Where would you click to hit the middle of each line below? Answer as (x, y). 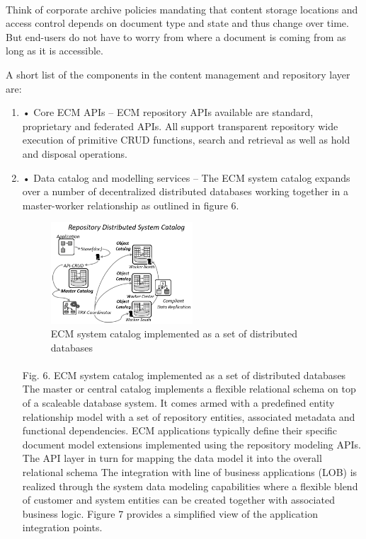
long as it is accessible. (55, 51)
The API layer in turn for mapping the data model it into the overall (172, 458)
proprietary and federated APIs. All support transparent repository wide (180, 126)
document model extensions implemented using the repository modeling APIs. (192, 444)
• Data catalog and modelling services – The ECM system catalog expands (186, 177)
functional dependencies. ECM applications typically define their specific (180, 430)
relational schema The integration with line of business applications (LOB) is (190, 472)
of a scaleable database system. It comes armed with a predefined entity (178, 403)
